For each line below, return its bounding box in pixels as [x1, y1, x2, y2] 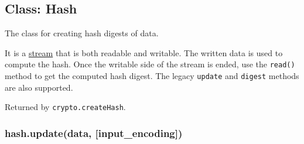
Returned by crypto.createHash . [5, 101, 126, 113]
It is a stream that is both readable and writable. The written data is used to [5, 46, 283, 59]
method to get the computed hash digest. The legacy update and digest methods [5, 70, 299, 82]
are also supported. [5, 81, 73, 93]
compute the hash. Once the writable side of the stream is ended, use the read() [5, 58, 295, 70]
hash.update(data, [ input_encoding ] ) [5, 125, 183, 140]
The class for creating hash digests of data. [5, 27, 159, 39]
